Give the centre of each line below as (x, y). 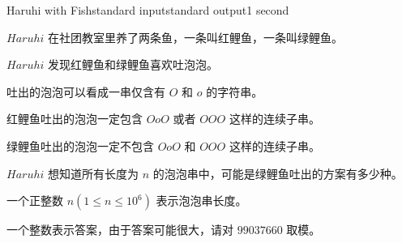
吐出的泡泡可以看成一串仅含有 (86, 91)
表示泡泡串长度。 (201, 200)
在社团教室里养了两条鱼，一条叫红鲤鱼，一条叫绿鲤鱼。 (195, 37)
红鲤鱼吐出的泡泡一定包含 (75, 119)
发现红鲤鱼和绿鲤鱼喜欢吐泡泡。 (133, 64)
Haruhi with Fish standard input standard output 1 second (148, 10)
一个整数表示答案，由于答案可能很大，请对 (120, 230)
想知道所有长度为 (93, 173)
